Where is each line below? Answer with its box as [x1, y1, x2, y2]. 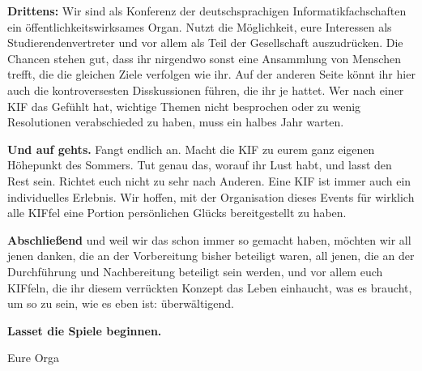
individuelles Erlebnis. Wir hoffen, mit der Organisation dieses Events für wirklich [7, 188, 415, 205]
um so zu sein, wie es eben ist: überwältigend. [7, 295, 234, 312]
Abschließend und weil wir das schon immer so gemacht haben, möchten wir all [7, 231, 411, 248]
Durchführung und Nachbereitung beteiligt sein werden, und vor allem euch [7, 262, 383, 279]
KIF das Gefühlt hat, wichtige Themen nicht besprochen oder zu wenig [7, 97, 361, 114]
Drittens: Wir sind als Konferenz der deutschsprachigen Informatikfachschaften [7, 2, 407, 19]
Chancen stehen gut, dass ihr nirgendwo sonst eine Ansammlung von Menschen [7, 49, 401, 66]
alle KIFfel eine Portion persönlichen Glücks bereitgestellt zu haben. [7, 204, 347, 221]
